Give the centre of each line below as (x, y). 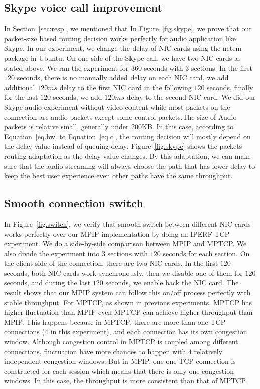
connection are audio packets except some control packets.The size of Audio (120, 117)
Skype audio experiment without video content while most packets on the (117, 107)
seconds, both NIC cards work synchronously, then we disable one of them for (123, 272)
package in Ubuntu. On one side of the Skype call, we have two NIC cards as (122, 57)
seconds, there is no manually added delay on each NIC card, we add (123, 77)
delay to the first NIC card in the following (125, 87)
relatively (208, 351)
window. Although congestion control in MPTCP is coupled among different (121, 342)
